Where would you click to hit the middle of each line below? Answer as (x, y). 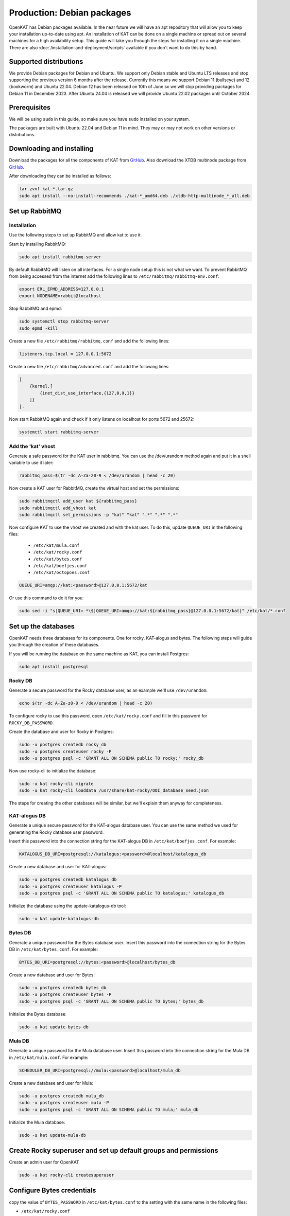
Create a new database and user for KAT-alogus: (58, 867)
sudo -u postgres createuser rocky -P (65, 751)
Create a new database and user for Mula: (51, 1083)
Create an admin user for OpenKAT (44, 1162)
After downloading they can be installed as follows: (60, 176)
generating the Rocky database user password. (56, 832)
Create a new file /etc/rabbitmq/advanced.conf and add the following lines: (89, 366)
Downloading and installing (51, 149)
